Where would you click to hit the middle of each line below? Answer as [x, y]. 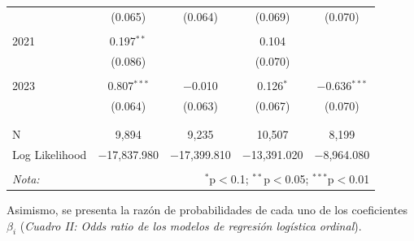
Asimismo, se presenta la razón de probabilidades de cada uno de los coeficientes [207, 209]
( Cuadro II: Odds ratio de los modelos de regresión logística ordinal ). [191, 225]
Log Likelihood [50, 154]
